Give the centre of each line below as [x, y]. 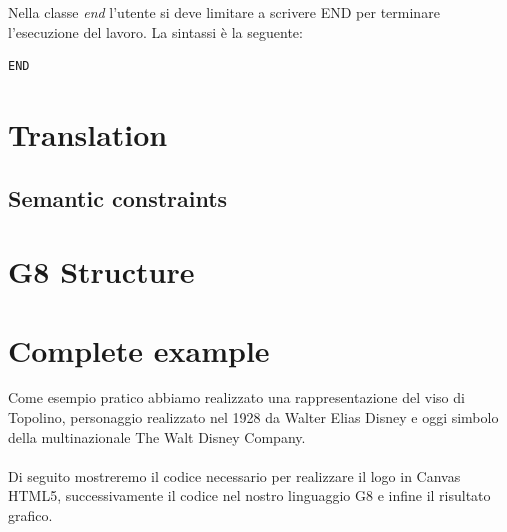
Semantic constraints [118, 197]
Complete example [139, 349]
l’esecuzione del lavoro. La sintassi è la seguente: [155, 31]
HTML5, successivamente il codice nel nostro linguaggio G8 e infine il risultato [249, 495]
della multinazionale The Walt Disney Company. [157, 436]
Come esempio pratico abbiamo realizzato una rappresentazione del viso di [236, 397]
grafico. [30, 515]
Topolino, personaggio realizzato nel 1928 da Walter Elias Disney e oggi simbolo [253, 417]
